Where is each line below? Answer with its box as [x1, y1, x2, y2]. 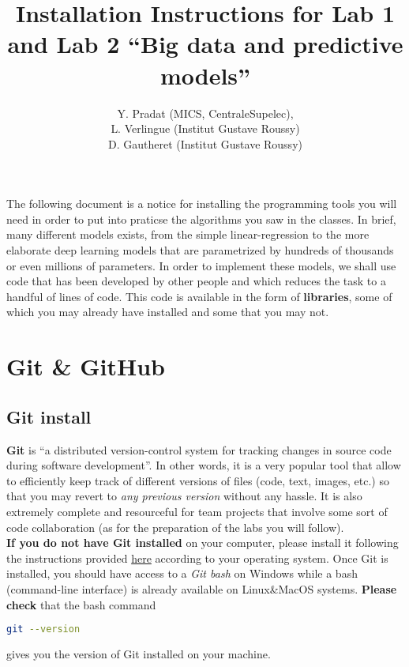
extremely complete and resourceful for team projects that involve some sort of [6, 503, 388, 519]
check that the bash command [6, 596, 156, 612]
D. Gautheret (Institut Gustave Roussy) [108, 135, 302, 152]
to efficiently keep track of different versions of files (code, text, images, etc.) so [6, 472, 389, 488]
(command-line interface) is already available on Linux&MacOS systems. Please [6, 580, 397, 597]
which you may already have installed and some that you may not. [6, 303, 329, 320]
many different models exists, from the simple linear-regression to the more [6, 226, 370, 243]
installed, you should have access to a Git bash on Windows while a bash [6, 565, 358, 582]
